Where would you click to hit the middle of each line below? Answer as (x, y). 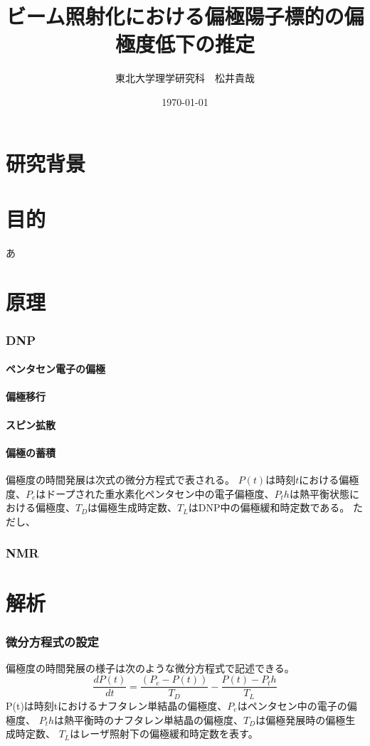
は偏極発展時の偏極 (301, 719)
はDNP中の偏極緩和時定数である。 (269, 507)
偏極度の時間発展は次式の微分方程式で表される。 (120, 479)
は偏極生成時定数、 (133, 507)
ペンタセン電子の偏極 (55, 369)
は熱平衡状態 (319, 493)
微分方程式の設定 (52, 641)
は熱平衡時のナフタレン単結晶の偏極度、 (149, 719)
